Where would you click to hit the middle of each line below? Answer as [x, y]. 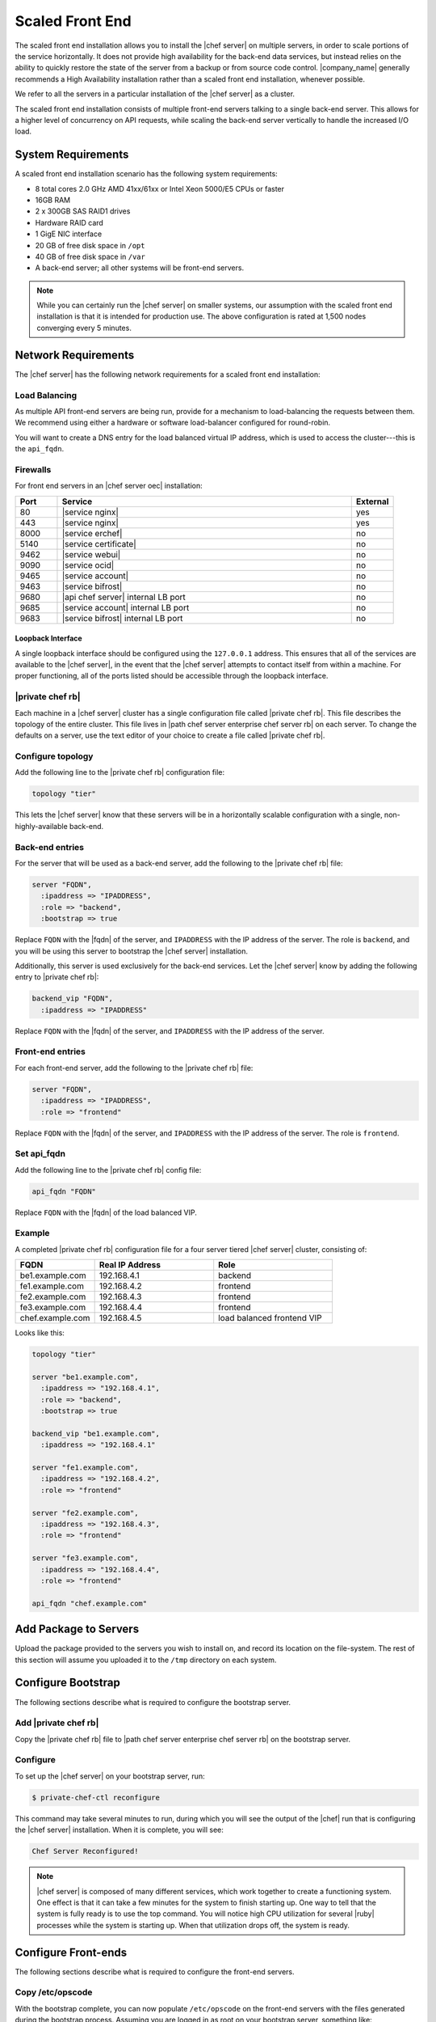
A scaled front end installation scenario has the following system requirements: [146, 174]
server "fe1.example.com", [85, 1468]
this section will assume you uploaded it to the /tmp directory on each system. [146, 1660]
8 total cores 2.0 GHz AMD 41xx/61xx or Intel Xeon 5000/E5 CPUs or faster [160, 188]
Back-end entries [50, 847]
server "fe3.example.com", [85, 1558]
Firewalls [33, 469]
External [372, 501]
